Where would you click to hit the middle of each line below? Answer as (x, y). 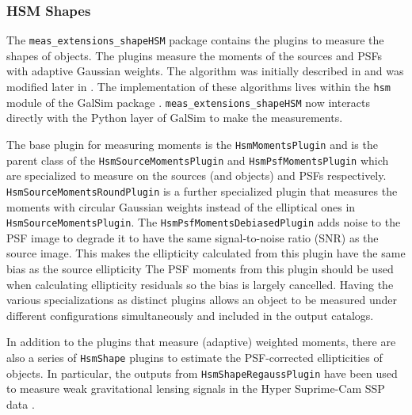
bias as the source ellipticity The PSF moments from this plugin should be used (200, 268)
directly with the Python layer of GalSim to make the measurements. (175, 118)
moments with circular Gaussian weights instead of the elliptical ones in (181, 206)
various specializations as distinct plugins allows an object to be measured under (202, 300)
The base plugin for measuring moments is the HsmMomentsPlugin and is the (192, 144)
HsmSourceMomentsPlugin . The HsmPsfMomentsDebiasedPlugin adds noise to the (204, 222)
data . (21, 404)
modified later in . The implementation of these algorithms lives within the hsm (198, 87)
